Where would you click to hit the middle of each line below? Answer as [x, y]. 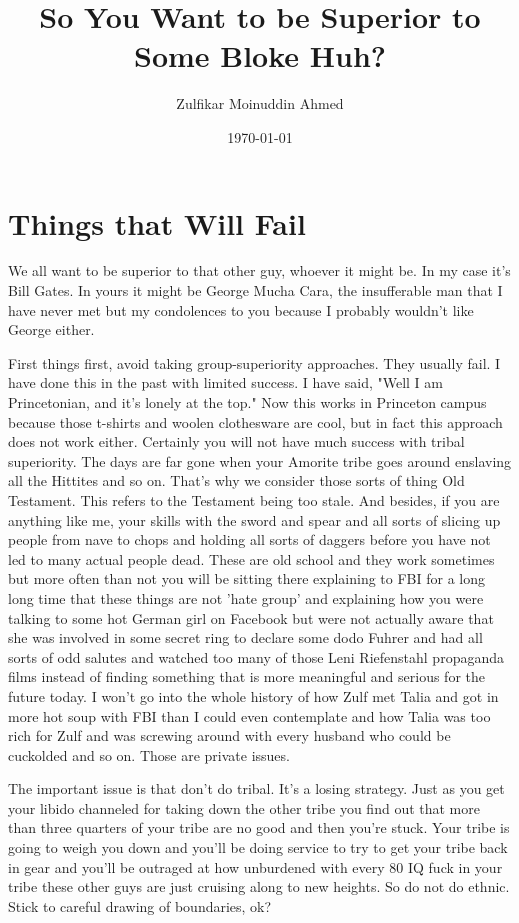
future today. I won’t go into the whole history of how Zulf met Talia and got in [253, 695]
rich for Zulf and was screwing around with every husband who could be [229, 735]
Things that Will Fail [157, 222]
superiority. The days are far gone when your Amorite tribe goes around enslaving [260, 460]
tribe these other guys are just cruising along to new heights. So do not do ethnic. [259, 886]
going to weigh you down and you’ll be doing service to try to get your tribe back [258, 847]
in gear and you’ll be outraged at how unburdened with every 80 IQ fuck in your [255, 866]
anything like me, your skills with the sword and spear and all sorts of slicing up [254, 519]
